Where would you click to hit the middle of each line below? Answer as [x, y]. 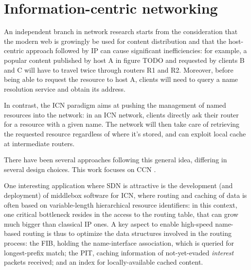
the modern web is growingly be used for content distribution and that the [115, 41]
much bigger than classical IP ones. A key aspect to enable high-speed [108, 223]
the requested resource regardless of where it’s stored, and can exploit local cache [125, 134]
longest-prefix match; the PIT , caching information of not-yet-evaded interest [119, 252]
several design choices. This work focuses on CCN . [80, 169]
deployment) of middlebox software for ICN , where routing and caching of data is [125, 195]
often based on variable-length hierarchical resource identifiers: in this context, [121, 204]
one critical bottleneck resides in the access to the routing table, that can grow [121, 214]
